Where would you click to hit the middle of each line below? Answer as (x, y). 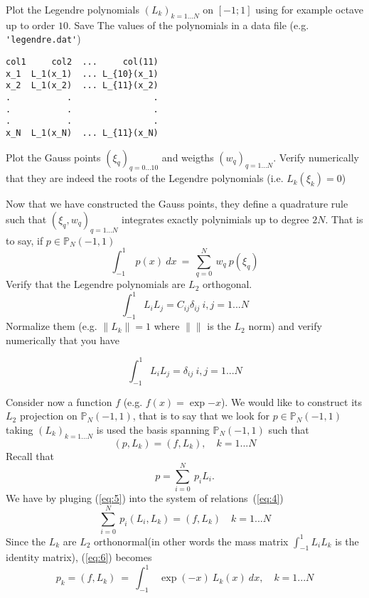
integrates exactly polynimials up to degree (215, 219)
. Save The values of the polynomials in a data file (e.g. (188, 25)
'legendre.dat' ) (43, 39)
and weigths (188, 157)
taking (20, 429)
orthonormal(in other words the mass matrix (191, 541)
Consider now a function (59, 401)
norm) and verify (285, 326)
